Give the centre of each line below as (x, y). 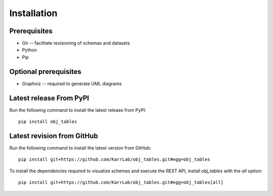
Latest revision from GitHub (54, 136)
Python (30, 50)
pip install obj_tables (48, 122)
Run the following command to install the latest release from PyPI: (78, 110)
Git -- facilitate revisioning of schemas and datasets (76, 43)
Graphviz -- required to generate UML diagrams (72, 84)
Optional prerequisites (45, 71)
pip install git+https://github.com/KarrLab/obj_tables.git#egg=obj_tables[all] (121, 182)
